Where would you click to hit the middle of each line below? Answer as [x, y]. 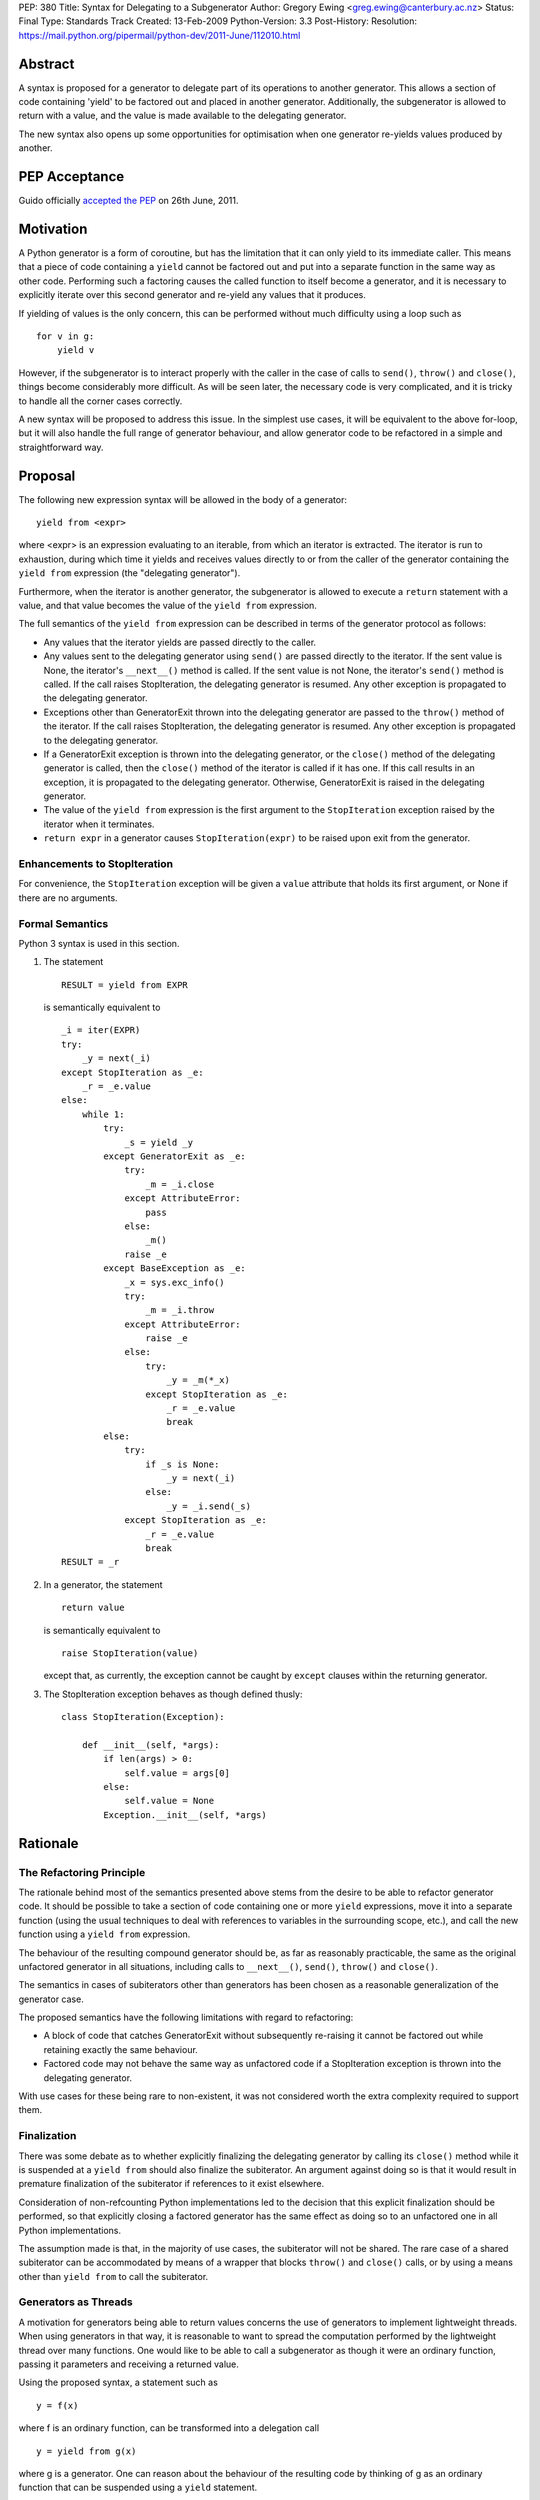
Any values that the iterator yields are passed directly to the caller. [180, 642]
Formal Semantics [63, 923]
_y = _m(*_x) [198, 1380]
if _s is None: [182, 1464]
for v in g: [65, 336]
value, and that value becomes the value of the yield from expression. [167, 605]
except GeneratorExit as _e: [175, 1156]
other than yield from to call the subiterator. [113, 2276]
